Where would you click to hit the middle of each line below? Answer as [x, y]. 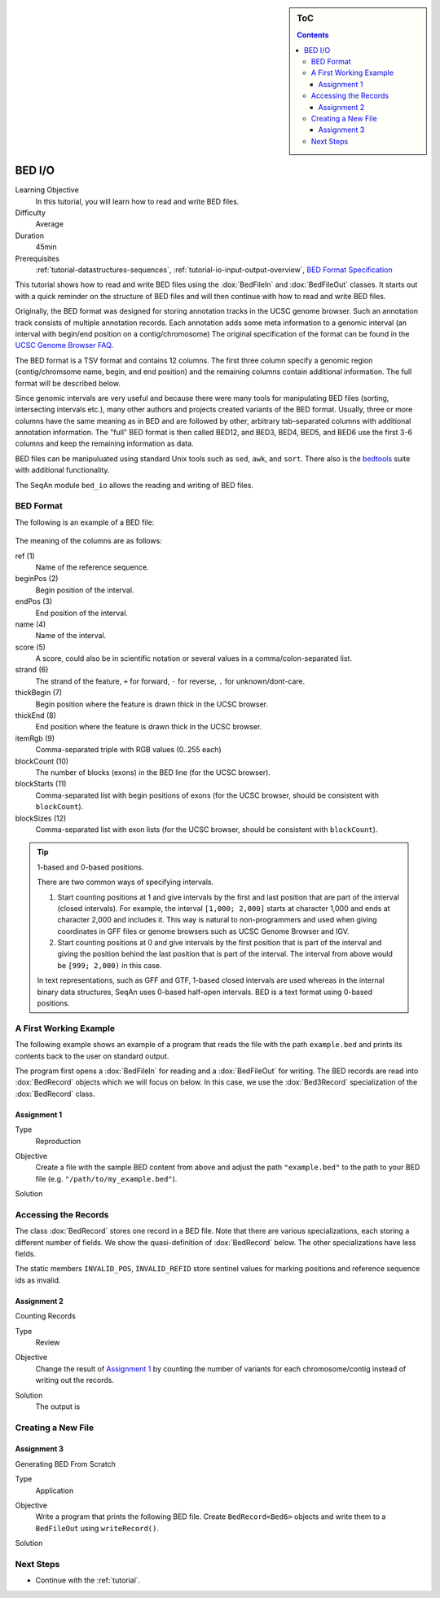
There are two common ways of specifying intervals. [125, 882]
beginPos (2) [37, 579]
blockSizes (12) [41, 818]
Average [50, 224]
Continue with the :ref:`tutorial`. [88, 1580]
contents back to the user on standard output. [92, 1056]
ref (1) [25, 556]
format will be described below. [68, 383]
